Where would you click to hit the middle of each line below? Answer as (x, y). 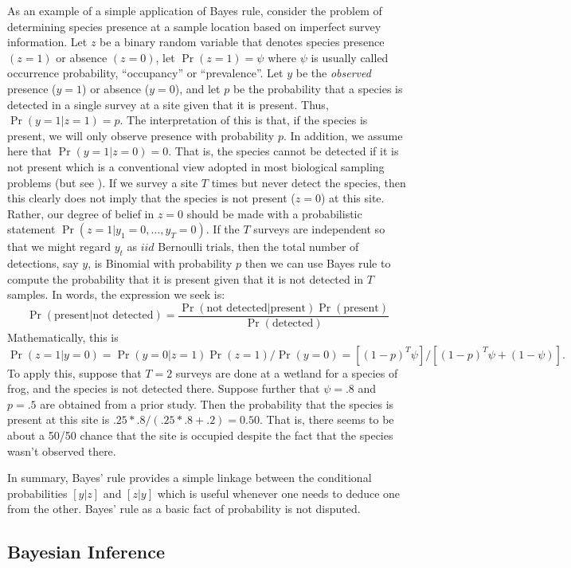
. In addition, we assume (343, 135)
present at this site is (59, 419)
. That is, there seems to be (327, 419)
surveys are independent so (319, 229)
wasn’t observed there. (62, 450)
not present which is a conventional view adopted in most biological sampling (196, 166)
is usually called (350, 57)
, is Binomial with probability (160, 263)
